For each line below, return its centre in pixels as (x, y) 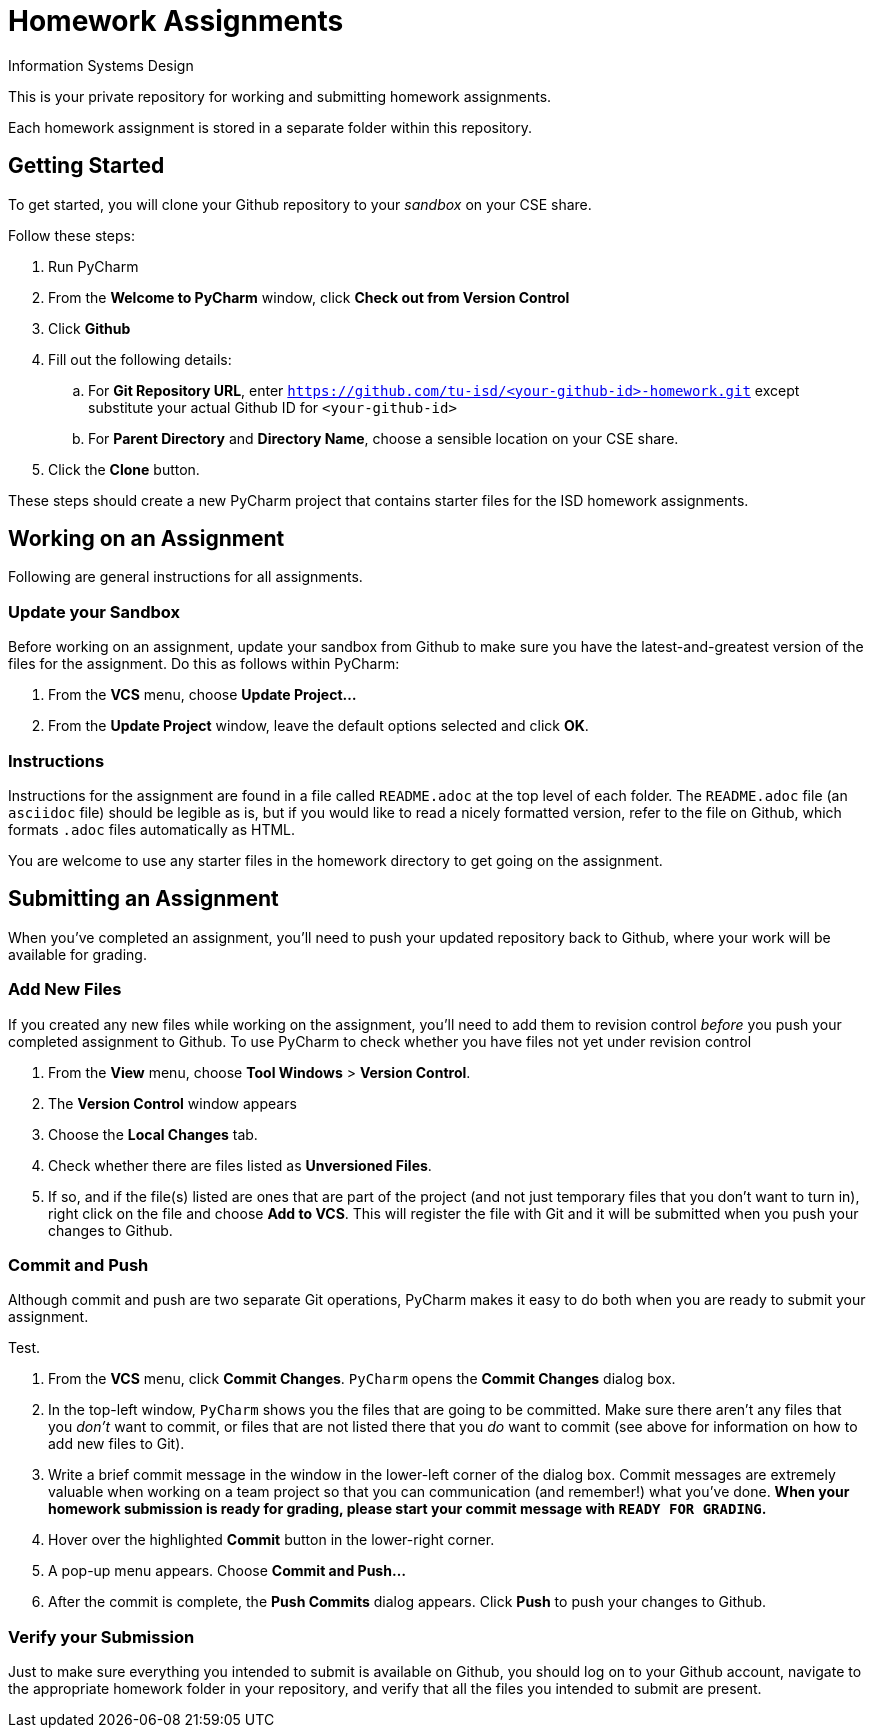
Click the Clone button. (124, 469)
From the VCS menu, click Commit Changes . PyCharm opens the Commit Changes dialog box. (362, 1379)
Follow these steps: (71, 235)
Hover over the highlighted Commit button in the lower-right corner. (271, 1540)
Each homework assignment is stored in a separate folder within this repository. (270, 127)
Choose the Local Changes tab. (153, 1134)
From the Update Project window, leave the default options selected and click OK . (318, 726)
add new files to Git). (116, 1444)
